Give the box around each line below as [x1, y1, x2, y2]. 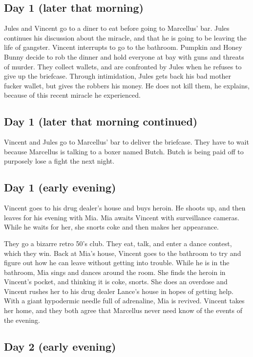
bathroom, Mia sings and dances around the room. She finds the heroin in [4, 267, 226, 277]
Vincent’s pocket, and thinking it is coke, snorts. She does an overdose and [4, 276, 228, 287]
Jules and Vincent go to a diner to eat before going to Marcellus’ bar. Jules [4, 23, 230, 33]
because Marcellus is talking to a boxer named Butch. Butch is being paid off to [4, 146, 244, 156]
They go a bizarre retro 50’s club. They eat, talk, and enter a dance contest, [4, 238, 232, 248]
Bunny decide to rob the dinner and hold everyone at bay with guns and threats [4, 51, 244, 62]
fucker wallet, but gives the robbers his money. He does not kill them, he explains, [4, 80, 250, 90]
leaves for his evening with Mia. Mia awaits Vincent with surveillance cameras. [4, 212, 239, 222]
